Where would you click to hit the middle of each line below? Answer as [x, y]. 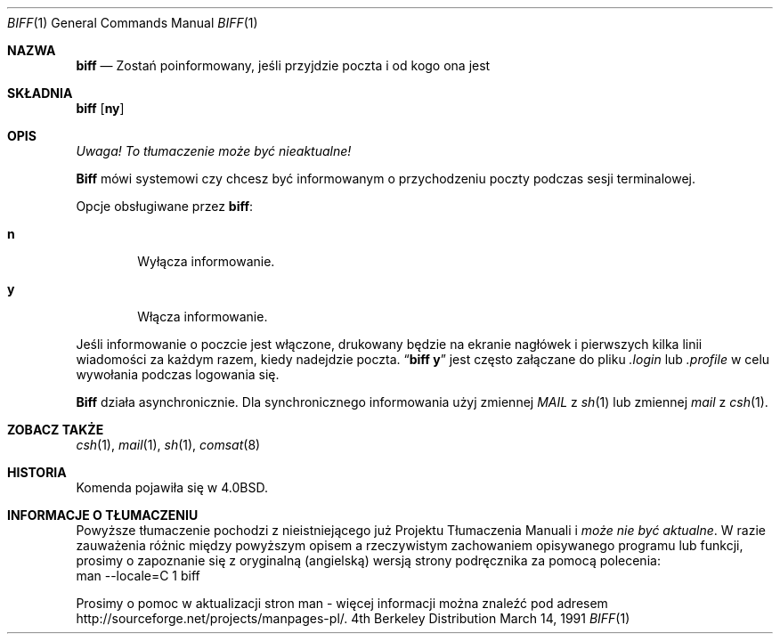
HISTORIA [37, 472]
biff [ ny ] [100, 108]
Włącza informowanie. [203, 316]
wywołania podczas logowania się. [178, 374]
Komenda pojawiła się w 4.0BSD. [172, 487]
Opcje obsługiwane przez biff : [165, 206]
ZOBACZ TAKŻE [56, 430]
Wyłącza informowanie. [206, 261]
